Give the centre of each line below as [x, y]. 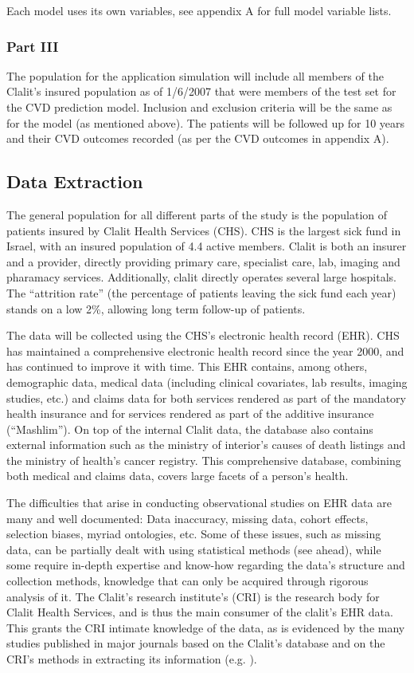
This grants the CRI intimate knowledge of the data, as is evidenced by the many [206, 627]
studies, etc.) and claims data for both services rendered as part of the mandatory [206, 398]
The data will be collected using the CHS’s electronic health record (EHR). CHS [203, 335]
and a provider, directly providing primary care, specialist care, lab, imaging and [203, 261]
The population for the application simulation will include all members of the [195, 75]
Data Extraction [75, 181]
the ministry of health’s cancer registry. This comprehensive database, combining [204, 460]
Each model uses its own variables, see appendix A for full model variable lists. [199, 10]
